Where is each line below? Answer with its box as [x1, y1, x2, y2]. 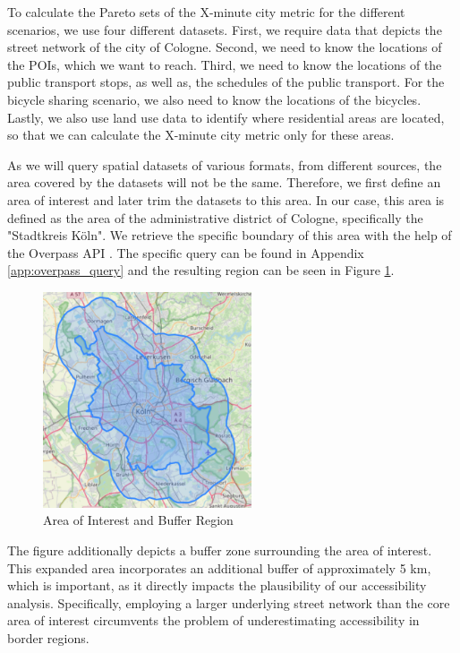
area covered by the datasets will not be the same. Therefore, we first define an [7, 173, 441, 192]
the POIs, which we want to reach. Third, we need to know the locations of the [7, 55, 442, 73]
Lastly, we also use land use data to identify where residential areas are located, [7, 107, 445, 126]
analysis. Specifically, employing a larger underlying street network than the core [7, 593, 450, 612]
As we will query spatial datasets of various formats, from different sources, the [7, 155, 442, 174]
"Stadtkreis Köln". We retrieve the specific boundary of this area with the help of [7, 226, 452, 245]
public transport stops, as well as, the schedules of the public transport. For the [7, 73, 445, 91]
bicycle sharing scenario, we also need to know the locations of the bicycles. [7, 90, 422, 108]
